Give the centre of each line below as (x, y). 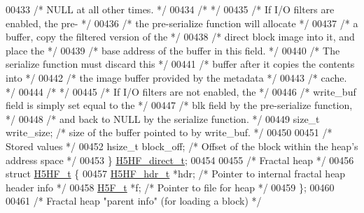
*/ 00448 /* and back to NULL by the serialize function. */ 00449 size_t (163, 118)
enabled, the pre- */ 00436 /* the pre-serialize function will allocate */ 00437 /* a (182, 23)
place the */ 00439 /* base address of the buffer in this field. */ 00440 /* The (173, 50)
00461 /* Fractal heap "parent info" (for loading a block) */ (134, 201)
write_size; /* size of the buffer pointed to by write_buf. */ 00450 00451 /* (169, 132)
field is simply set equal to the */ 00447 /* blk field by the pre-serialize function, (179, 105)
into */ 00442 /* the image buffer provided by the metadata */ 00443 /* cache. (176, 77)
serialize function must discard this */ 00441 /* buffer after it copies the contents (180, 64)
